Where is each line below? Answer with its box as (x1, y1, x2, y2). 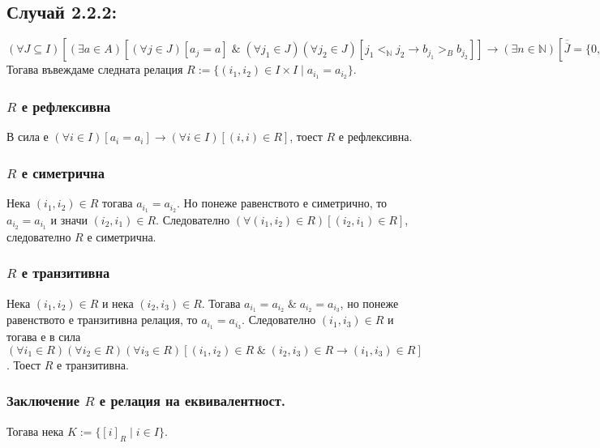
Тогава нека (6, 422, 64, 439)
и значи (50, 211, 88, 228)
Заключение (6, 390, 79, 411)
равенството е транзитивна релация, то (6, 311, 198, 328)
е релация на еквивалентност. (99, 390, 286, 411)
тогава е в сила (6, 328, 81, 345)
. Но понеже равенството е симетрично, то (177, 194, 388, 211)
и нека (101, 294, 134, 311)
